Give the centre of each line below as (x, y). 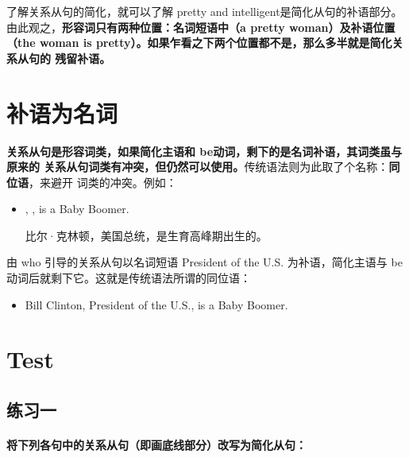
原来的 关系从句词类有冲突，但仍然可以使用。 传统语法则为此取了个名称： (198, 167)
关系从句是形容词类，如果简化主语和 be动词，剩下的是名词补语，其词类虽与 (204, 151)
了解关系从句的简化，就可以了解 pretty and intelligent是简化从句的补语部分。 (204, 11)
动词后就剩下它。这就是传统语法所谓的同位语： (129, 278)
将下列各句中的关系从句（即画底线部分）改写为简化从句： (156, 444)
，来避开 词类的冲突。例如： (103, 182)
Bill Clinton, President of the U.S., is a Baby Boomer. (156, 304)
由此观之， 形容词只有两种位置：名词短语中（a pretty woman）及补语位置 (201, 27)
